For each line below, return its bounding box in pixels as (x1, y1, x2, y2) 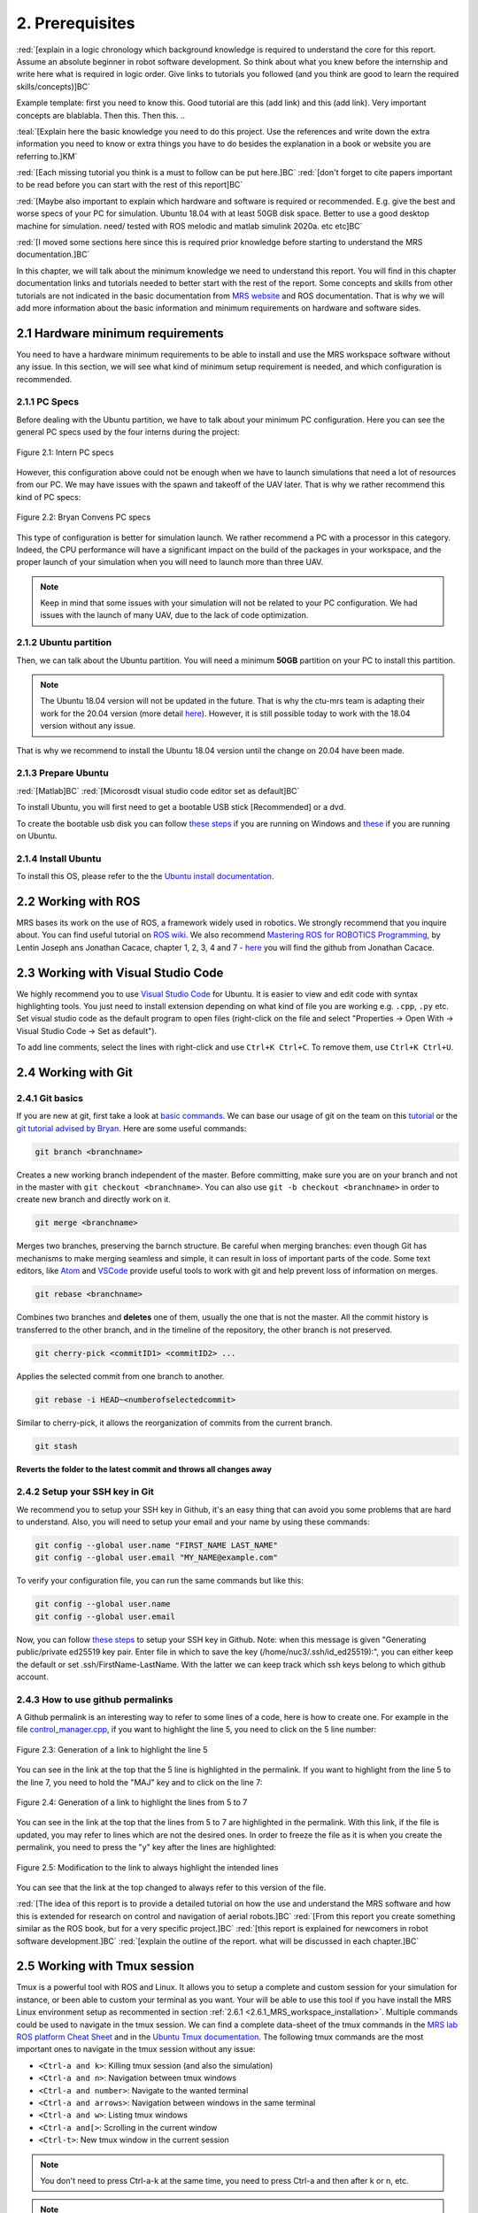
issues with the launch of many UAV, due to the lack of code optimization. (40, 610, 309, 621)
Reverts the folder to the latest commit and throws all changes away (16, 1463, 272, 1474)
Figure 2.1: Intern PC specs (16, 447, 114, 458)
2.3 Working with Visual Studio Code (16, 965, 224, 980)
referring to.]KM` (16, 150, 78, 161)
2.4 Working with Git (16, 1065, 133, 1080)
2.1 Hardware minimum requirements (16, 326, 225, 341)
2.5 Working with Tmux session (16, 1959, 195, 1974)
